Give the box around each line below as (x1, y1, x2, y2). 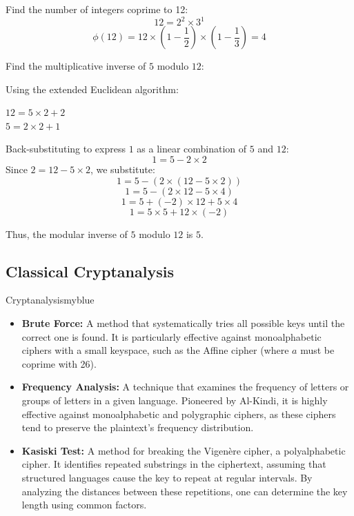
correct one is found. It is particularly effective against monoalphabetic (21, 329, 322, 344)
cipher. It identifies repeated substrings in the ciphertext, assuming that (21, 457, 326, 471)
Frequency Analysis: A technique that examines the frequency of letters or (21, 379, 349, 394)
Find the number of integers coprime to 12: (6, 2, 188, 16)
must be (300, 343, 335, 357)
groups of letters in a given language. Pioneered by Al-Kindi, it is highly (21, 393, 328, 408)
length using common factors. (21, 497, 147, 512)
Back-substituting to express (6, 141, 126, 156)
